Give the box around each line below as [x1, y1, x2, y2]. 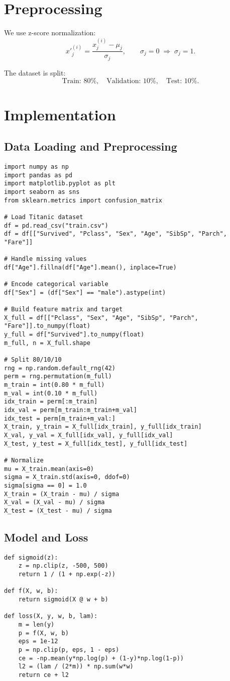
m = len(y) [18, 621, 55, 628]
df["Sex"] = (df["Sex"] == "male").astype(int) [4, 289, 166, 296]
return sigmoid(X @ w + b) [18, 596, 108, 603]
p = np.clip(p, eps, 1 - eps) [18, 646, 120, 653]
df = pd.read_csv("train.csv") [4, 222, 108, 229]
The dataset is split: [4, 67, 66, 78]
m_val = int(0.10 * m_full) [4, 389, 98, 397]
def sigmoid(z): [4, 554, 58, 561]
